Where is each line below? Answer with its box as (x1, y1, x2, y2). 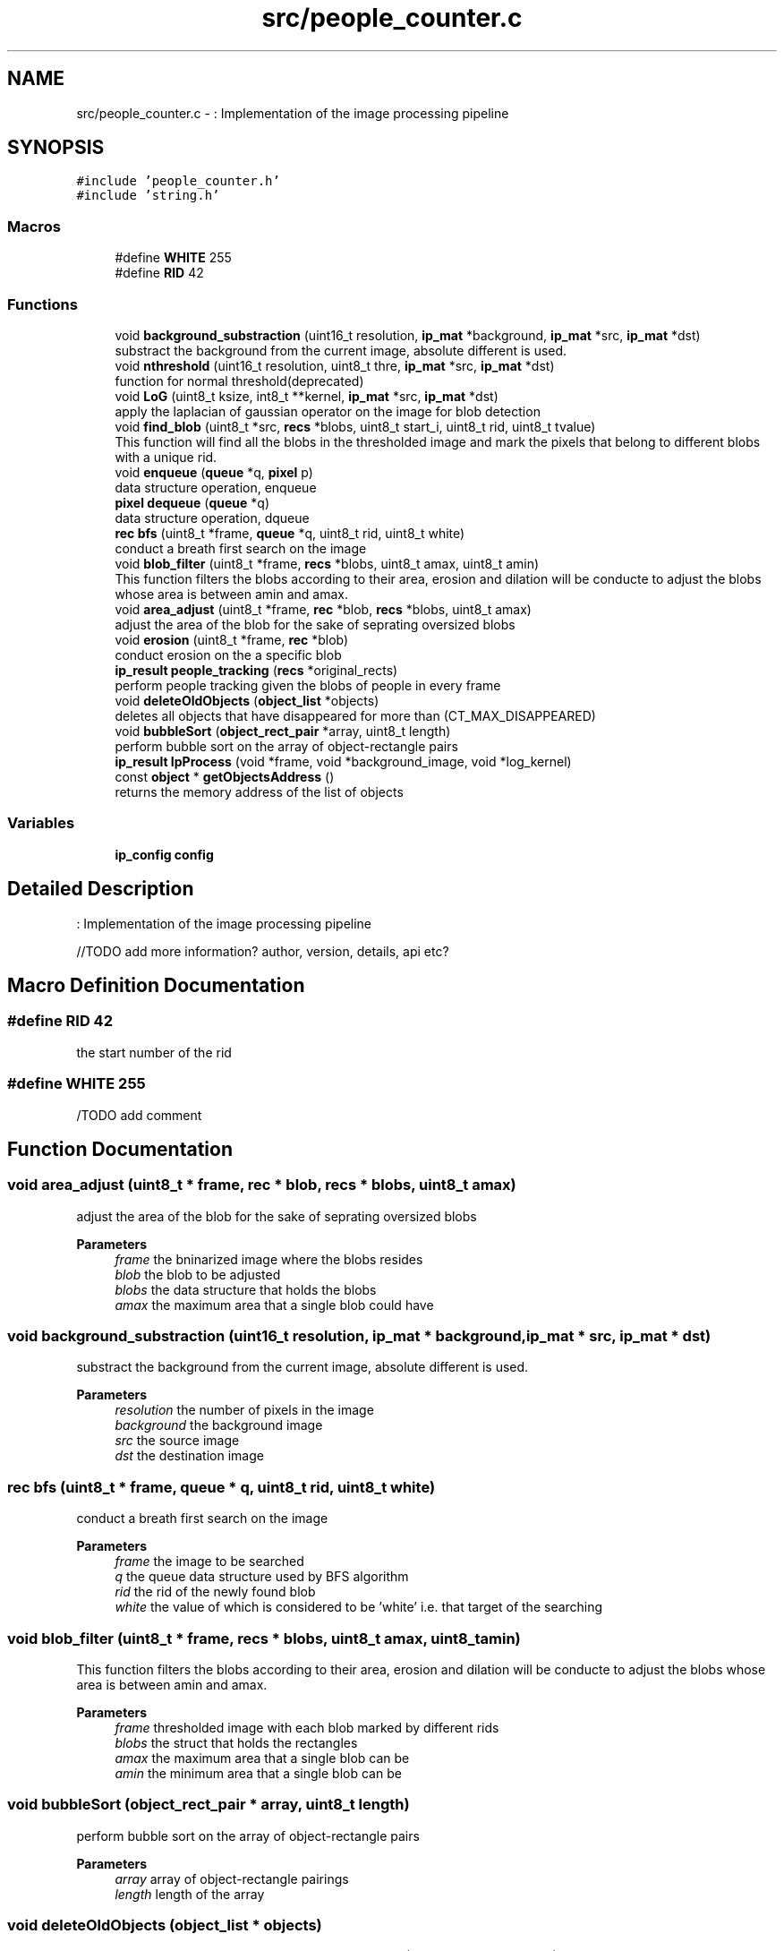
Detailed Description (7, 877, 194, 901)
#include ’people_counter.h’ (76, 174, 280, 189)
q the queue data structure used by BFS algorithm (115, 1569, 409, 1585)
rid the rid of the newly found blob (115, 1584, 316, 1600)
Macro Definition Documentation (7, 973, 305, 997)
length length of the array (115, 1886, 265, 1902)
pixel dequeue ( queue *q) (115, 494, 270, 510)
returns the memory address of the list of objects (115, 783, 404, 800)
